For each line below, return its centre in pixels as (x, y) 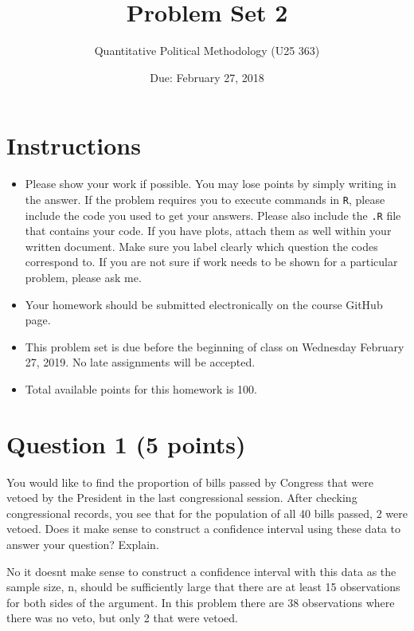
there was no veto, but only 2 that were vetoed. (123, 618)
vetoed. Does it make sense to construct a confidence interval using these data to (203, 529)
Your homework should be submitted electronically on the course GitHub (204, 304)
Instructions (74, 145)
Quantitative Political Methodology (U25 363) (207, 51)
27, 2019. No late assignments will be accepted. (140, 362)
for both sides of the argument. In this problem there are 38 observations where (201, 602)
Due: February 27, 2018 (207, 77)
